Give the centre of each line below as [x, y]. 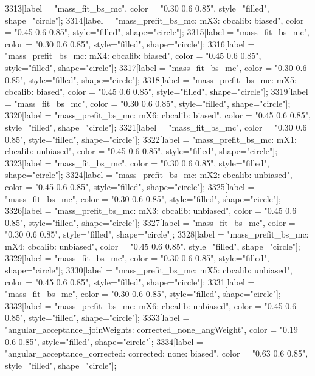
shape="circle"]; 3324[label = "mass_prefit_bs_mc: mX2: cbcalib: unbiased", [149, 175]
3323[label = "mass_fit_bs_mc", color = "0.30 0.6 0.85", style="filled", [137, 162]
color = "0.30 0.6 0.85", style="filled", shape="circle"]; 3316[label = [130, 43]
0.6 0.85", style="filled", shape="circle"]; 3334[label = [104, 341]
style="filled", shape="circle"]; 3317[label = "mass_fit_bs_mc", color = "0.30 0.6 [156, 67]
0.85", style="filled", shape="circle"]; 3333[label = [97, 317]
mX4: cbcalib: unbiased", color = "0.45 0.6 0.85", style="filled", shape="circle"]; [153, 246]
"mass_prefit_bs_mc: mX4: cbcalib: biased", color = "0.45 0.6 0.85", [133, 56]
